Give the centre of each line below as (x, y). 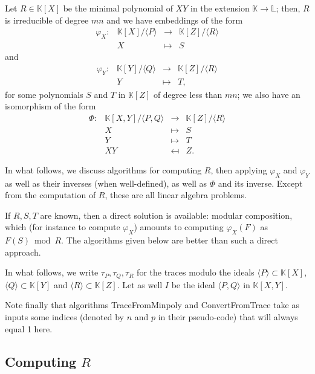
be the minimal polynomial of (118, 8)
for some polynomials (44, 94)
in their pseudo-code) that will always (228, 317)
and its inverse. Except (260, 183)
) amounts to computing (179, 227)
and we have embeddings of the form (175, 20)
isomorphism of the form (50, 106)
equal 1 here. (29, 328)
